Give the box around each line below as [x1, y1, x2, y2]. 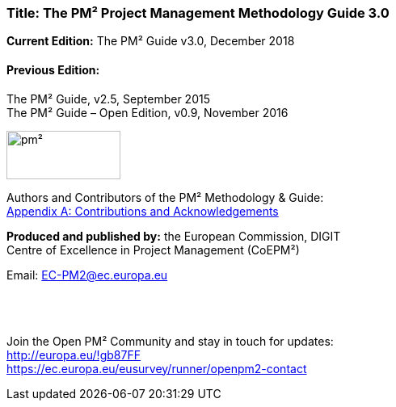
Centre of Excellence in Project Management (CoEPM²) [6, 242, 300, 257]
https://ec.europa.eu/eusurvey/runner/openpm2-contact [6, 361, 307, 376]
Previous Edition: [6, 62, 100, 77]
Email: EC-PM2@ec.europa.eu [6, 267, 168, 282]
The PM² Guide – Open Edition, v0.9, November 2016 [6, 105, 289, 120]
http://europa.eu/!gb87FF [6, 347, 141, 362]
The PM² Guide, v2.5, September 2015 [6, 91, 210, 106]
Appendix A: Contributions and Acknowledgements [6, 203, 279, 218]
